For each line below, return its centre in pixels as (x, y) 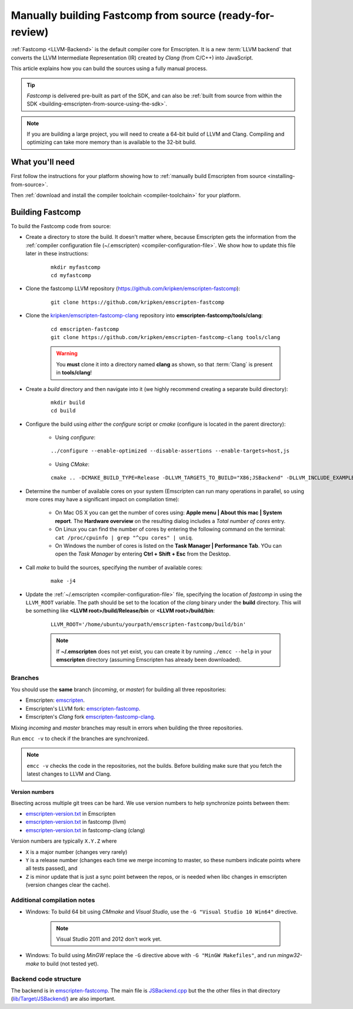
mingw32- (290, 955)
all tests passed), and (51, 868)
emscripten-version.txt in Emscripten (71, 813)
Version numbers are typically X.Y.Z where (64, 841)
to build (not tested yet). (70, 964)
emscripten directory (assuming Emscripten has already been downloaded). (149, 659)
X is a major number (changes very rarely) (76, 852)
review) (30, 32)
